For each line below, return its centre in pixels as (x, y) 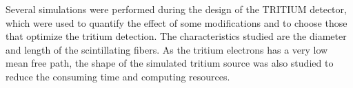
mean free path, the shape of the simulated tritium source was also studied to (170, 63)
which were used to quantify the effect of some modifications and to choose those (176, 22)
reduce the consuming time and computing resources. (118, 76)
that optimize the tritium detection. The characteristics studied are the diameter (176, 36)
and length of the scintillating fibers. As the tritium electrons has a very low (167, 49)
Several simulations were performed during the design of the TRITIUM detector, (176, 9)
